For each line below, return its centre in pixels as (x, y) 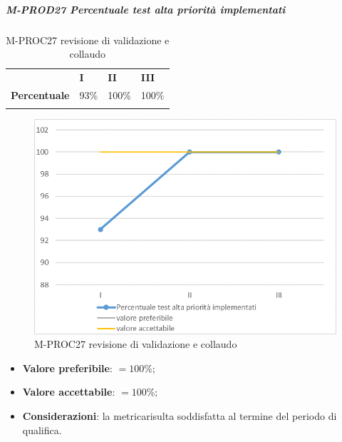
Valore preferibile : (67, 368)
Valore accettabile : (69, 392)
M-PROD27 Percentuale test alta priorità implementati (146, 9)
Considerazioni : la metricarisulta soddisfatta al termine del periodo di (180, 415)
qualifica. (42, 430)
